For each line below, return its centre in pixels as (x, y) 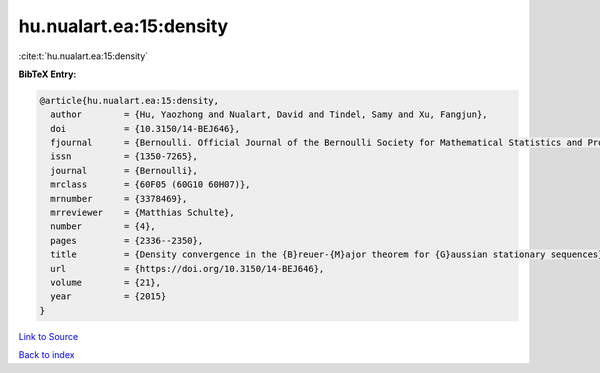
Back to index (46, 355)
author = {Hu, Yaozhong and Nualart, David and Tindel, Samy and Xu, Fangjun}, (269, 114)
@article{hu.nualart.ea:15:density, (129, 100)
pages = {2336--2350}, (127, 240)
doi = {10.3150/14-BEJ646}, (145, 128)
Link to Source (48, 336)
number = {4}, (103, 226)
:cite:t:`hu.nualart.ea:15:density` (83, 56)
